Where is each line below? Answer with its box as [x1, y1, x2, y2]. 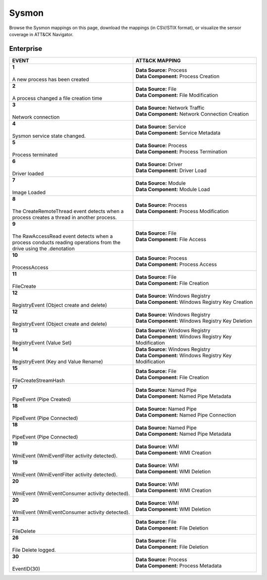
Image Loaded [12, 189, 46, 196]
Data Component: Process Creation [135, 73, 220, 80]
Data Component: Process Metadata [135, 562, 222, 569]
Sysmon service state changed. [12, 132, 86, 139]
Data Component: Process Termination [135, 148, 227, 155]
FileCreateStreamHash [12, 377, 65, 384]
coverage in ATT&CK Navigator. [9, 31, 74, 37]
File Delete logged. [12, 546, 56, 553]
